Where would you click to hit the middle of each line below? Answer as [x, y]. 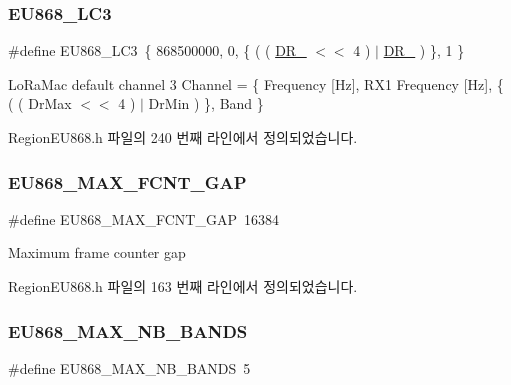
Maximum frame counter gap [97, 252]
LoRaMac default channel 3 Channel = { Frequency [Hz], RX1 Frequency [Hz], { [256, 83]
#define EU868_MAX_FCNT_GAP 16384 [143, 218]
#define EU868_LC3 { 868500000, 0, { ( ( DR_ [157, 50]
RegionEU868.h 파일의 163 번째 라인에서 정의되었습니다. [183, 286]
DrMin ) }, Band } [206, 103]
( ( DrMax [40, 103]
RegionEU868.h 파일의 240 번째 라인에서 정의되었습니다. [183, 137]
